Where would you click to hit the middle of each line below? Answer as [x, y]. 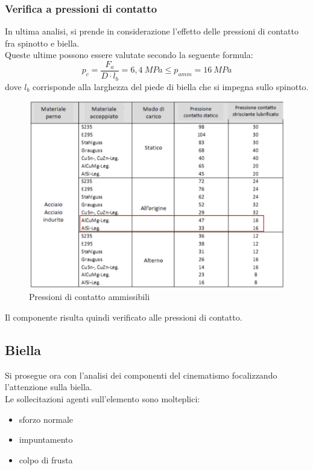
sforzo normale [46, 419]
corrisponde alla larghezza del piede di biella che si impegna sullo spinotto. [171, 86]
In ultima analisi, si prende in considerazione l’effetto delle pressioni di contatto [152, 31]
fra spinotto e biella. [42, 43]
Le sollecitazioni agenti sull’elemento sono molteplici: [103, 399]
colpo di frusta [46, 459]
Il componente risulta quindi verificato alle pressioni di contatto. [124, 317]
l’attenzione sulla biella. [49, 387]
